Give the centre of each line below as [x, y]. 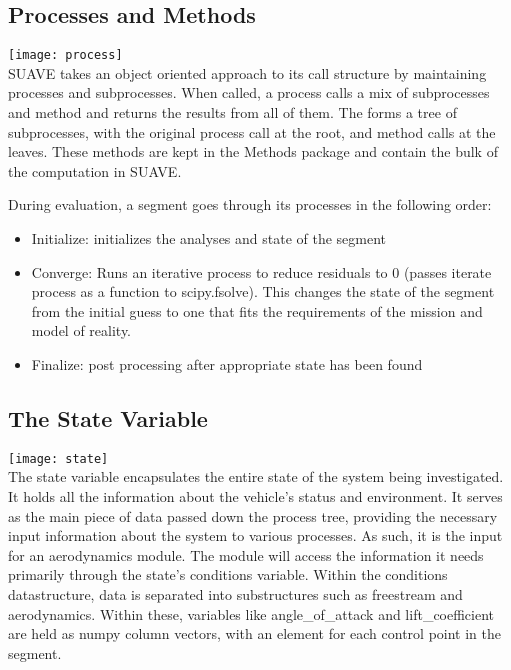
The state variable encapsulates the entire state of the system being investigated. [256, 476]
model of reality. [81, 330]
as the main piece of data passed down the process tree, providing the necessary [253, 515]
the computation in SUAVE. [95, 170]
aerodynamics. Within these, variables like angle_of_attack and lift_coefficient [251, 613]
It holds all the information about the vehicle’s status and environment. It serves [255, 496]
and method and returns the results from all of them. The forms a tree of [232, 112]
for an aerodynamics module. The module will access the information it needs [246, 554]
